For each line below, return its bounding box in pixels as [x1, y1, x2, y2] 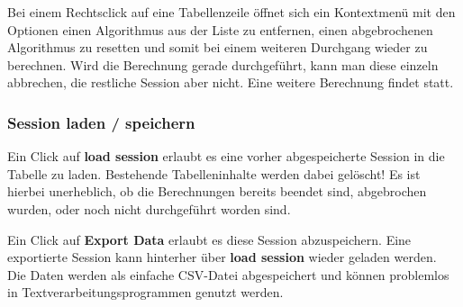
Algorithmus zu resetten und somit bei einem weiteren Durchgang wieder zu [7, 38, 428, 57]
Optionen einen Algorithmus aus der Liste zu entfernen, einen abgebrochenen [7, 20, 433, 39]
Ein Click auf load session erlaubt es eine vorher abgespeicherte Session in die [7, 147, 445, 166]
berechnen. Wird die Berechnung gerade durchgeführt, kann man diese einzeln [7, 55, 439, 74]
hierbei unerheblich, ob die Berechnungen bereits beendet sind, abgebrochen [7, 182, 427, 201]
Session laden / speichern [7, 111, 195, 133]
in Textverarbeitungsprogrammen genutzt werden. [7, 283, 284, 302]
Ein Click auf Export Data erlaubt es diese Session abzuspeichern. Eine [7, 230, 412, 248]
